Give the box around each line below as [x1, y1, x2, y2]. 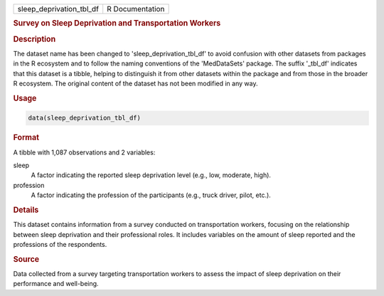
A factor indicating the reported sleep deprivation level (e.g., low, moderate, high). [31, 171, 272, 179]
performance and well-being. [13, 280, 99, 288]
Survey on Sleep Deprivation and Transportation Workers [13, 18, 221, 28]
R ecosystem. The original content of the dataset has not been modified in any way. [13, 79, 258, 88]
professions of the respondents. [13, 240, 107, 248]
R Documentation [107, 4, 165, 14]
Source [13, 254, 40, 264]
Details [13, 205, 39, 215]
